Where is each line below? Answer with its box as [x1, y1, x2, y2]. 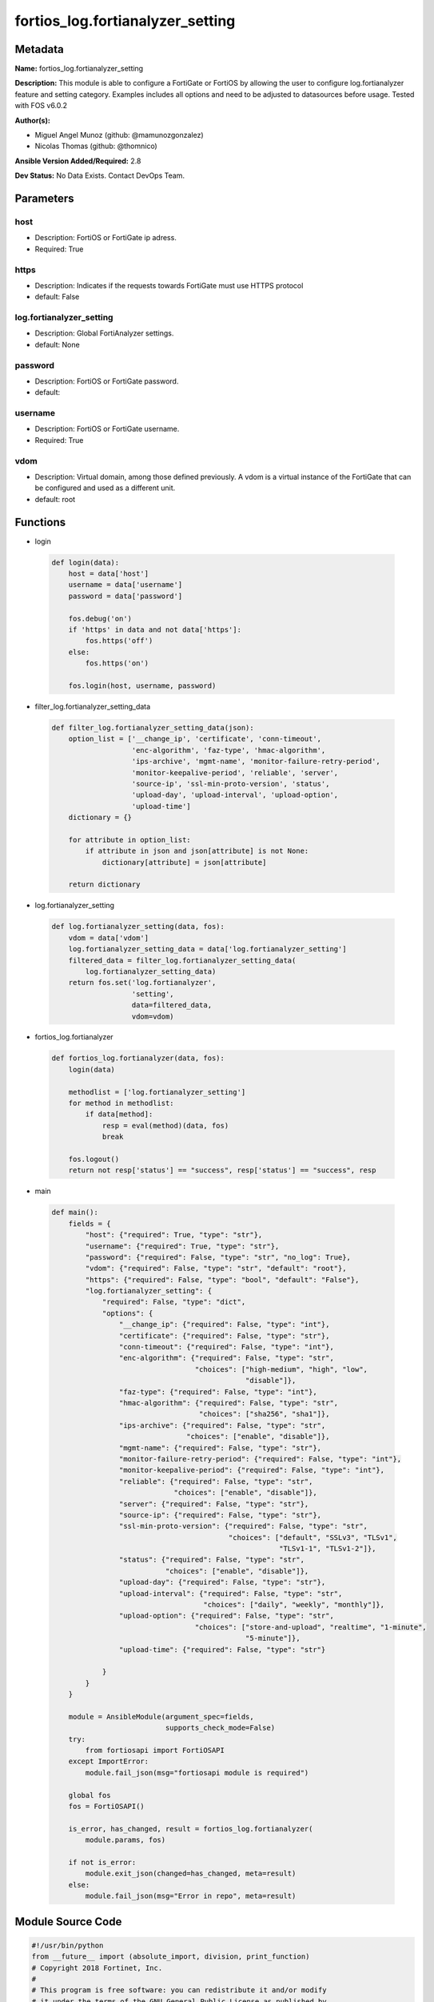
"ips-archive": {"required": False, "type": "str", [118, 1421, 326, 1429]
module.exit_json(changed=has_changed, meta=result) [85, 1869, 297, 1878]
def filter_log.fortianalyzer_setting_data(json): [51, 723, 255, 732]
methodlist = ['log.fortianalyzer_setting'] [68, 1087, 246, 1096]
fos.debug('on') [68, 613, 132, 623]
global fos [68, 1791, 111, 1799]
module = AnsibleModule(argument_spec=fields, [68, 1712, 255, 1721]
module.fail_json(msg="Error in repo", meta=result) [85, 1891, 297, 1901]
